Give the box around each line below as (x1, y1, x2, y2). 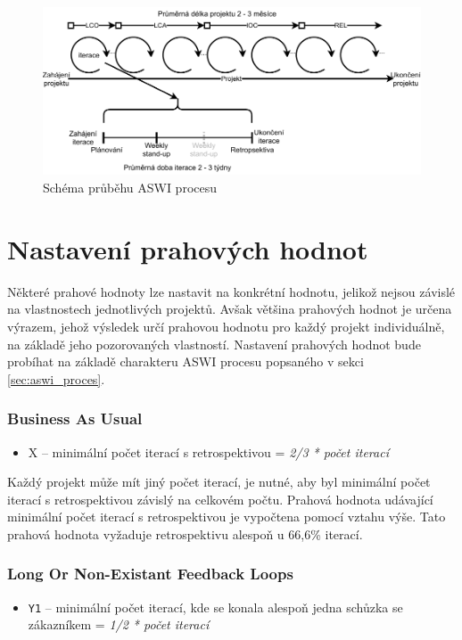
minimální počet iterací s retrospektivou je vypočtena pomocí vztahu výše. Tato (7, 507, 446, 526)
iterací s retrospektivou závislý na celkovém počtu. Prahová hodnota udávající (7, 489, 433, 508)
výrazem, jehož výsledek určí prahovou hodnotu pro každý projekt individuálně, (7, 316, 445, 335)
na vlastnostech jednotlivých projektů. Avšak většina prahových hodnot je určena (7, 299, 452, 318)
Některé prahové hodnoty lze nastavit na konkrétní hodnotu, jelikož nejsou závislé (7, 282, 456, 300)
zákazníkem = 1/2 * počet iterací (28, 615, 210, 634)
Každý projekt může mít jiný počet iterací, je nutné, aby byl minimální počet (7, 472, 431, 491)
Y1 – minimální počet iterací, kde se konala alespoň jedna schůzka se (28, 597, 403, 616)
